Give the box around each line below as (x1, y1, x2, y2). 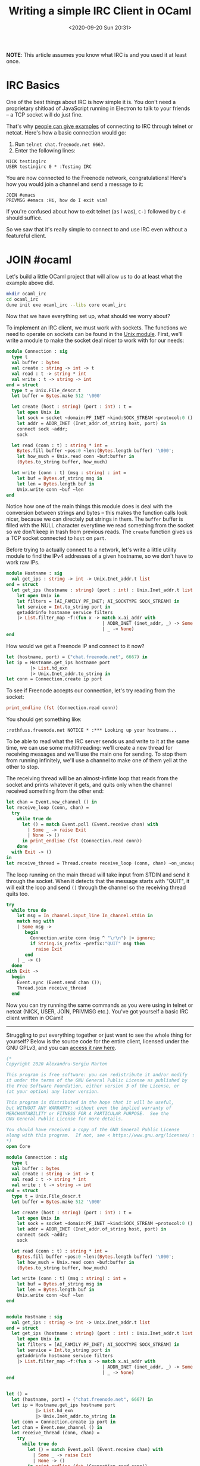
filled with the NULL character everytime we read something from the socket (6, 522, 194, 529)
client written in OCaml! (6, 1014, 64, 1021)
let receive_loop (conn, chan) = (6, 805, 89, 811)
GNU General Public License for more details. (6, 1116, 124, 1122)
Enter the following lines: (14, 146, 76, 154)
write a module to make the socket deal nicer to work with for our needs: (6, 337, 185, 344)
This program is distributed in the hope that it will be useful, (6, 1099, 174, 1105)
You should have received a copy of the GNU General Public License (6, 1127, 180, 1133)
